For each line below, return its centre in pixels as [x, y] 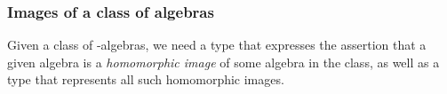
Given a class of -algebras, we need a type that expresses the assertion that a [217, 45]
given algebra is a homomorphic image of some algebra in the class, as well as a [223, 62]
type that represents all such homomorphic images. [146, 79]
